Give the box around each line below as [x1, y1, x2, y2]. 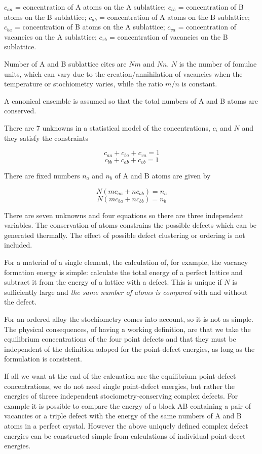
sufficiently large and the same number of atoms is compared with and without [4, 286, 248, 297]
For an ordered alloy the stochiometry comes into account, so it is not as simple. [4, 313, 253, 324]
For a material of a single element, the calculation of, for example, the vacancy [4, 257, 248, 267]
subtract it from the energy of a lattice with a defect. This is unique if [4, 277, 222, 287]
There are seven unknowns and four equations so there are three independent [4, 209, 244, 220]
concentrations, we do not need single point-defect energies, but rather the [4, 380, 235, 391]
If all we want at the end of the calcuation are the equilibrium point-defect [4, 370, 236, 381]
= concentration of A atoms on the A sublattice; [15, 2, 166, 12]
